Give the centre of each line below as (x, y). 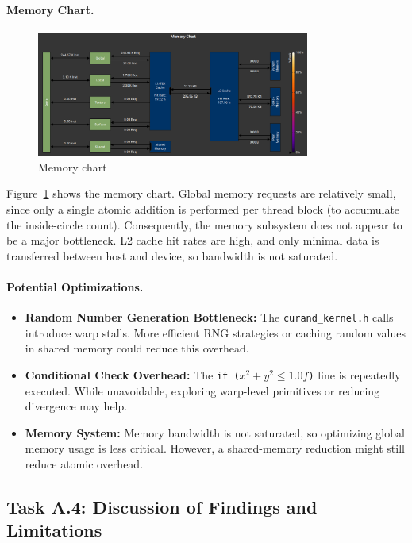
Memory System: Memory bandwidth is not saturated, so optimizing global (215, 432)
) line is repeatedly (354, 374)
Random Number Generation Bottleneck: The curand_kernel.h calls (209, 317)
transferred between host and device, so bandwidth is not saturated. (172, 255)
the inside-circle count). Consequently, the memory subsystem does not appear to (204, 224)
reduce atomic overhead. (84, 463)
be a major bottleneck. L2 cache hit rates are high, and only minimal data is (193, 240)
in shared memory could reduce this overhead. (137, 348)
